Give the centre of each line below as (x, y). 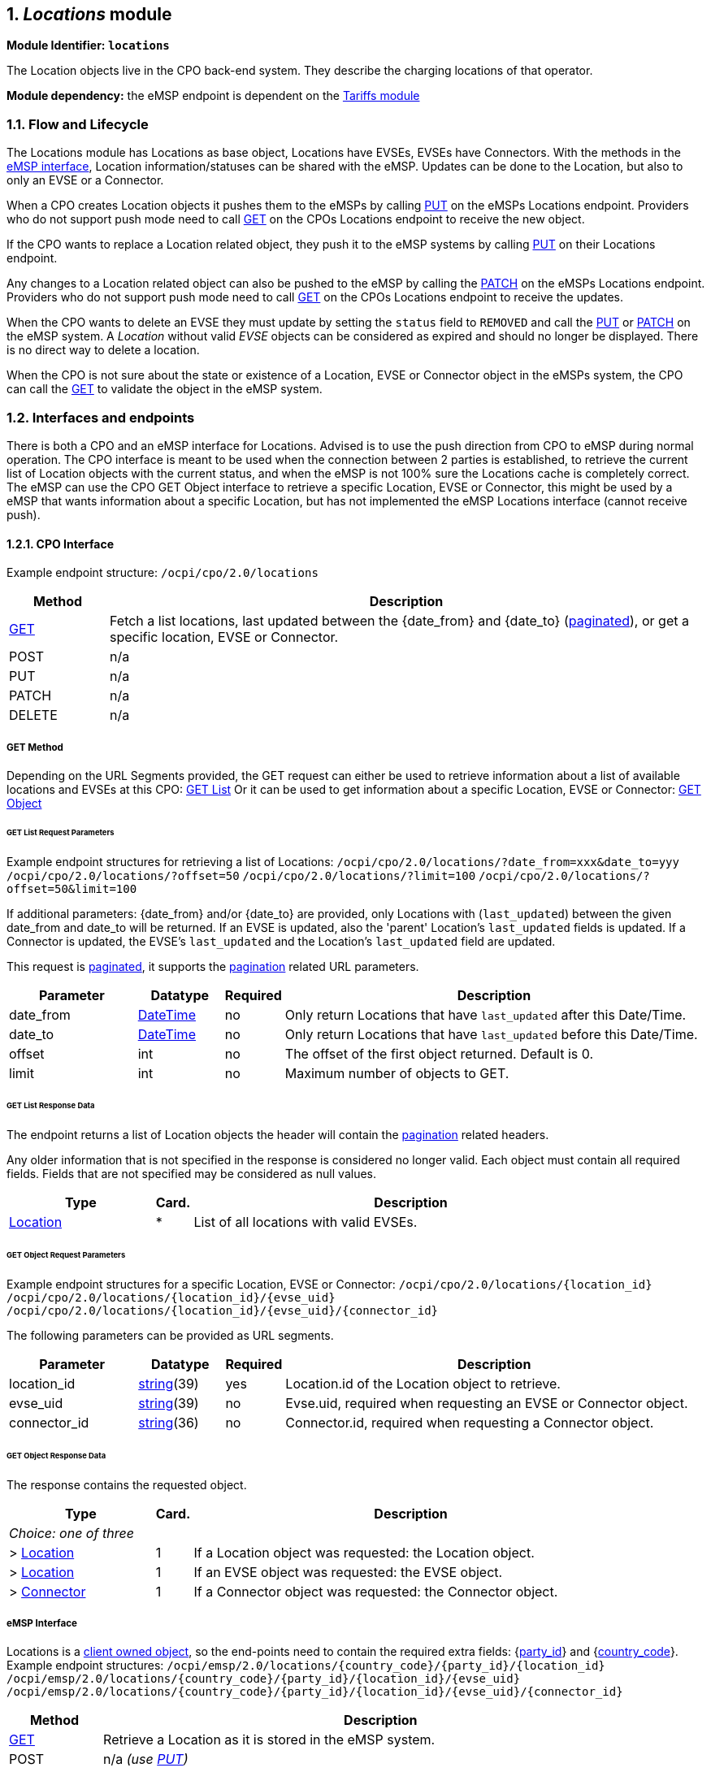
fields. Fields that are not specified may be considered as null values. (191, 1174)
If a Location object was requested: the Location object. (364, 1552)
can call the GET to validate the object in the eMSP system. (165, 389)
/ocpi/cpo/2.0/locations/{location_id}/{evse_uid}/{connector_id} (223, 1310)
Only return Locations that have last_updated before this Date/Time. (491, 1034)
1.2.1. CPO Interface (61, 544)
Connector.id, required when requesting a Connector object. (470, 1422)
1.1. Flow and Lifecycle (78, 124)
